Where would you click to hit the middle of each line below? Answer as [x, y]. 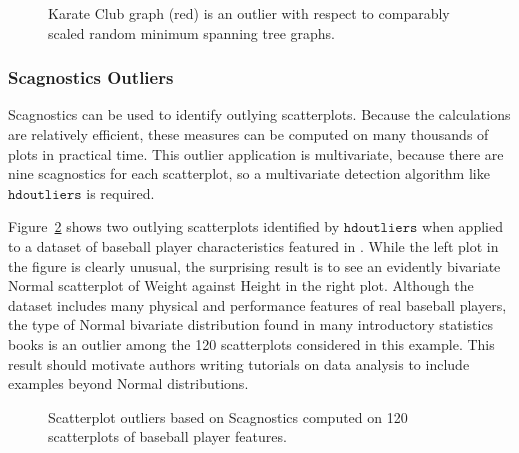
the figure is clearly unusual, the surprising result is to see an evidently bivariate [254, 265]
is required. [120, 192]
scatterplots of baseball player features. [167, 436]
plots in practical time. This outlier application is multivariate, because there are [256, 153]
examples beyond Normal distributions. [128, 383]
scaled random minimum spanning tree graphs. [191, 32]
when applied [462, 226]
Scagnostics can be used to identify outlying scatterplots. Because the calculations [259, 114]
